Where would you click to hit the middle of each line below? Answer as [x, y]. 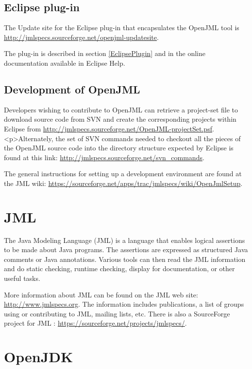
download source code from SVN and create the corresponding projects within [120, 119]
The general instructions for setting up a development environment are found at [123, 174]
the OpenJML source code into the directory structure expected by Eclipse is [119, 148]
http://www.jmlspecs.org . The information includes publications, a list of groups [124, 304]
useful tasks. [22, 278]
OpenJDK [39, 357]
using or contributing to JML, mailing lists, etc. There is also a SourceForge [117, 313]
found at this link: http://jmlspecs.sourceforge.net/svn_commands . [104, 157]
